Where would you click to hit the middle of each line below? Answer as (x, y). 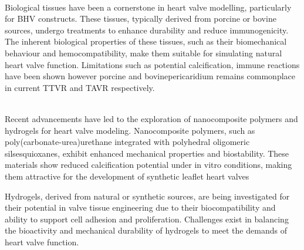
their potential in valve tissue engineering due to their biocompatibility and (140, 207)
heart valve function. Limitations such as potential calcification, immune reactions (152, 64)
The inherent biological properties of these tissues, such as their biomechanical (146, 41)
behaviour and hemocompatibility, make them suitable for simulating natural (143, 53)
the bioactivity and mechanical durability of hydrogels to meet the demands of (146, 230)
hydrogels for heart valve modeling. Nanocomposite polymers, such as (130, 130)
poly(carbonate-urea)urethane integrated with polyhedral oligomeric (127, 142)
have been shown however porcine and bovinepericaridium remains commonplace (150, 76)
